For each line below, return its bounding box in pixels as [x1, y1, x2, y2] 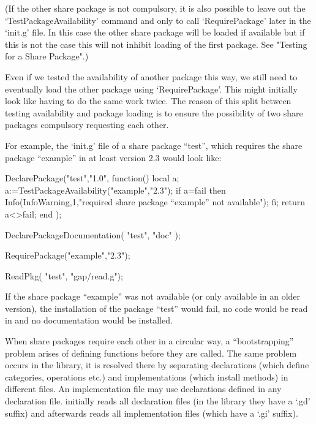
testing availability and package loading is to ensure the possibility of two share [5, 106, 303, 119]
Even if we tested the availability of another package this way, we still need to [5, 70, 298, 83]
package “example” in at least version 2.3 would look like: [5, 151, 222, 164]
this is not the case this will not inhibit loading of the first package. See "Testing [5, 37, 307, 50]
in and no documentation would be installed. [5, 314, 173, 327]
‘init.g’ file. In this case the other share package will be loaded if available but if [5, 26, 305, 39]
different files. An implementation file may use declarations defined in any [5, 382, 282, 395]
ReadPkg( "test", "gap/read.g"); [5, 269, 123, 282]
